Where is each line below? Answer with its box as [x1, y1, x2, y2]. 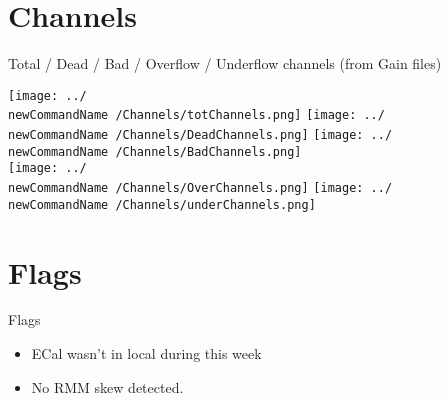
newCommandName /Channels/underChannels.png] [8, 197, 316, 212]
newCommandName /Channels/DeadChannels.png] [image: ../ [8, 128, 393, 143]
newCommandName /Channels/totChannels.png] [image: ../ [8, 108, 385, 123]
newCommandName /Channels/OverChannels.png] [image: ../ [8, 181, 393, 195]
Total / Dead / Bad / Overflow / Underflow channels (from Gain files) [8, 53, 442, 74]
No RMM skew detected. [31, 376, 184, 397]
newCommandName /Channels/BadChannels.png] [8, 144, 302, 159]
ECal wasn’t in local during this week [31, 343, 262, 364]
